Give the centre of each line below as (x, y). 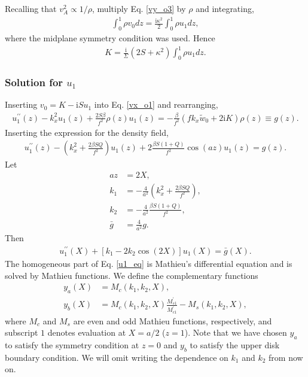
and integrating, (225, 8)
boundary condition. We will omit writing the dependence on (117, 357)
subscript (22, 332)
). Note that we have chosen (236, 332)
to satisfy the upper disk (235, 344)
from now (286, 357)
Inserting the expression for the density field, (87, 132)
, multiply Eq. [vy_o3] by (139, 8)
